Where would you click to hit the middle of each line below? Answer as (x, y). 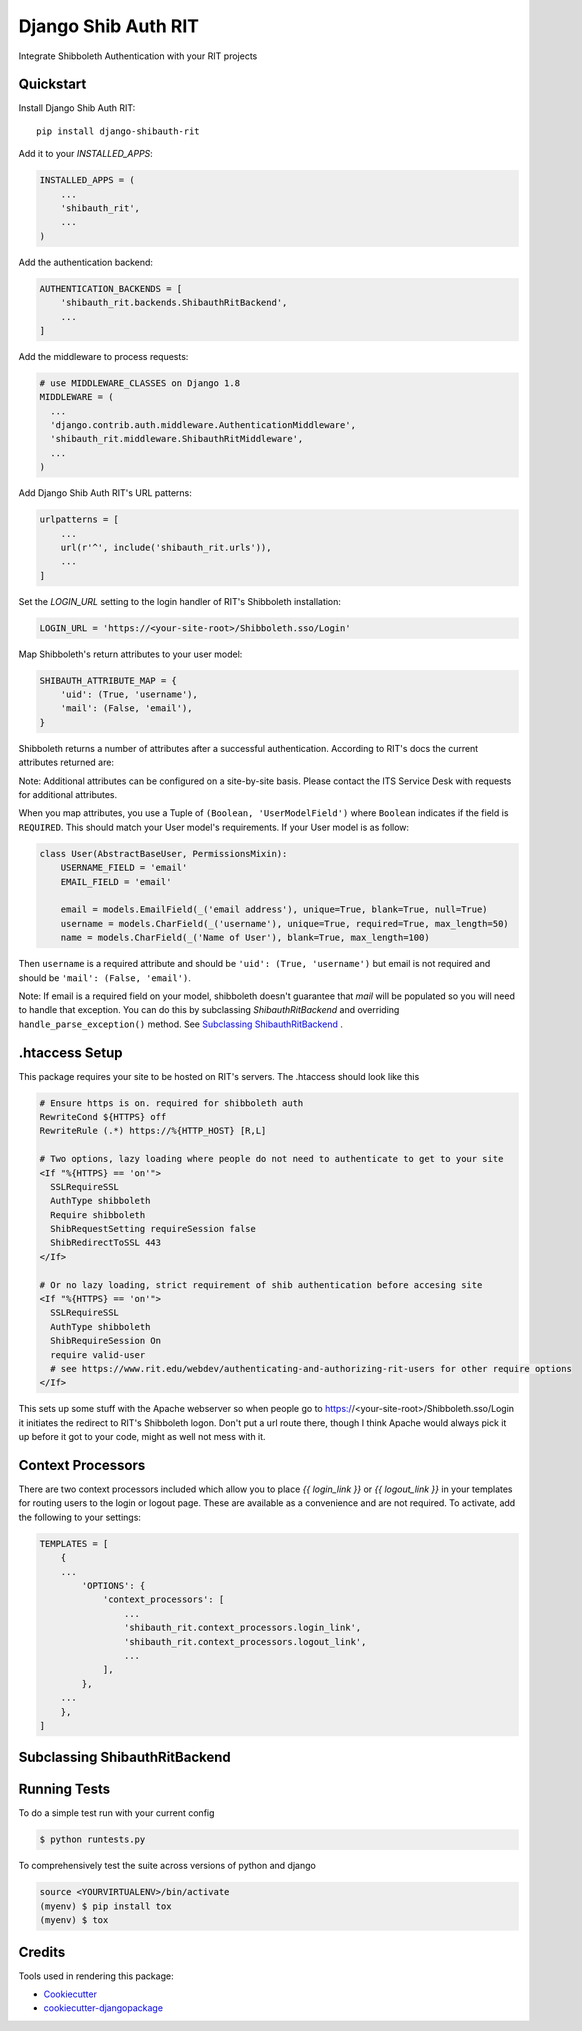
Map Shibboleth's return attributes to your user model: (130, 654)
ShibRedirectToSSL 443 (106, 1243)
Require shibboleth (98, 1214)
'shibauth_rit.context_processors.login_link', (242, 1628)
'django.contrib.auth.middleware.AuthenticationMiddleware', (203, 425)
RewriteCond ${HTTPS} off (103, 1116)
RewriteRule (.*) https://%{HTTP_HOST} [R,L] (153, 1131)
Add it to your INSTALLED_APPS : (86, 154)
